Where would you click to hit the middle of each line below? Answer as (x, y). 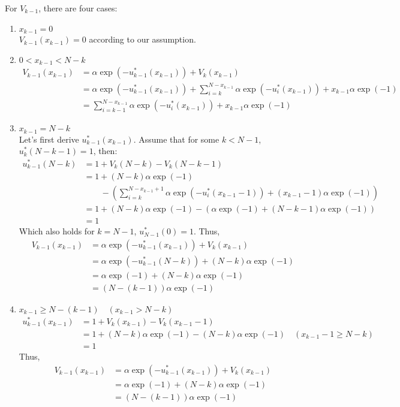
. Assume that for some (176, 139)
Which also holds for (57, 231)
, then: (105, 151)
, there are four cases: (78, 8)
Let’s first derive (49, 139)
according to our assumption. (142, 39)
